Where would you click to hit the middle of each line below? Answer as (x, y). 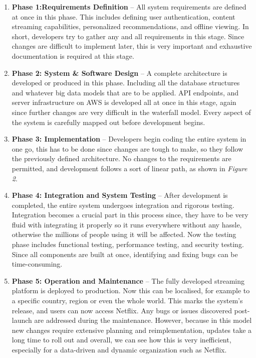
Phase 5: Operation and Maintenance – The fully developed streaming (128, 280)
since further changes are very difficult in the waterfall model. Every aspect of (131, 112)
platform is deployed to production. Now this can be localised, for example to (131, 290)
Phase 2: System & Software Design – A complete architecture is (119, 73)
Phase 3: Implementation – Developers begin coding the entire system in (129, 139)
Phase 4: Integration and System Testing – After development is (120, 195)
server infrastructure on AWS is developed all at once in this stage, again (124, 102)
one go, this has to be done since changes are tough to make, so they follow (127, 148)
